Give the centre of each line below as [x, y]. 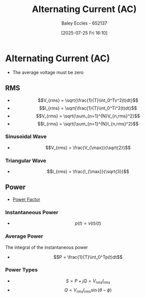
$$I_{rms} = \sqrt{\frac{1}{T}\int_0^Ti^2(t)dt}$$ [88, 108]
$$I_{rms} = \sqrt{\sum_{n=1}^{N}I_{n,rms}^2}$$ [88, 123]
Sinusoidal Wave [26, 136]
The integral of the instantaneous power [47, 247]
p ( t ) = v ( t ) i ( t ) [88, 223]
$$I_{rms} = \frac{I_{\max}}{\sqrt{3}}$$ [88, 172]
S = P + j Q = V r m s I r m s [88, 281]
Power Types [22, 270]
